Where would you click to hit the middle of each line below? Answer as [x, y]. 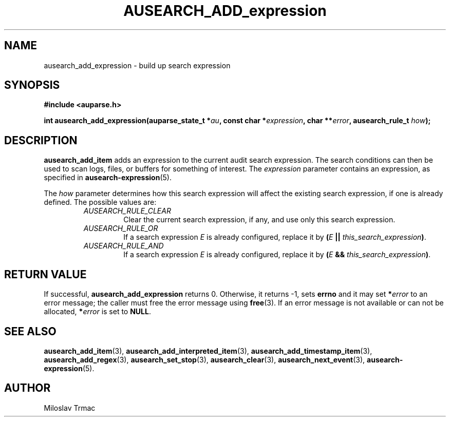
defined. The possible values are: [100, 202]
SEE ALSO [30, 331]
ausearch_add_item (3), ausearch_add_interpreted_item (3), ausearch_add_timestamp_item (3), [208, 351]
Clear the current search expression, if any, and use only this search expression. [259, 220]
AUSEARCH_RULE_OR [121, 228]
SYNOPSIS [32, 85]
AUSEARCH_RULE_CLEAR [127, 211]
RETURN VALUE [45, 274]
